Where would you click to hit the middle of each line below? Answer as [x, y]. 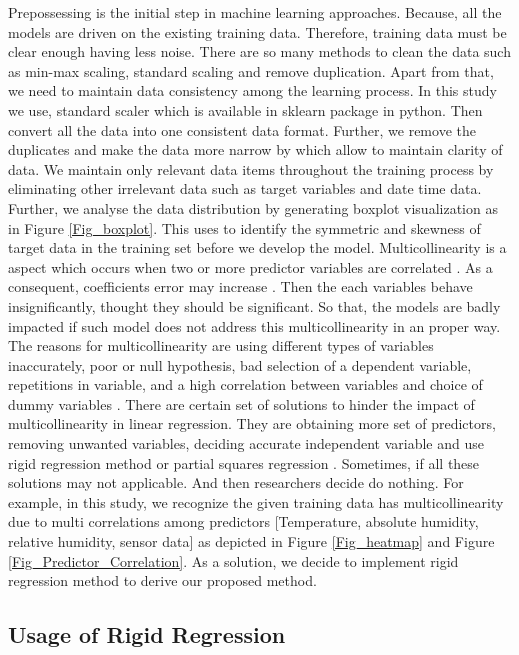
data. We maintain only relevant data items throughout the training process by [251, 168]
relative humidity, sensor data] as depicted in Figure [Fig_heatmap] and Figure [251, 541]
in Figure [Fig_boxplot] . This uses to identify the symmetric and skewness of [244, 227]
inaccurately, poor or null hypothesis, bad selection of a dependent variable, [240, 364]
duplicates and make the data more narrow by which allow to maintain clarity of [255, 149]
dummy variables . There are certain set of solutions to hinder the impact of [241, 403]
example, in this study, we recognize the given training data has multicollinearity [256, 501]
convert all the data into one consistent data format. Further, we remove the [242, 129]
